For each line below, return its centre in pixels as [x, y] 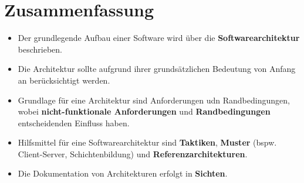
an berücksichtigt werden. [64, 80]
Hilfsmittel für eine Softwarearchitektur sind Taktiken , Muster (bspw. [147, 142]
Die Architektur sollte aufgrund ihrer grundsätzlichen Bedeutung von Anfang [157, 69]
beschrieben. [40, 49]
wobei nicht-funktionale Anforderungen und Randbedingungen [144, 111]
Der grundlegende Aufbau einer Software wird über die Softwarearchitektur [159, 38]
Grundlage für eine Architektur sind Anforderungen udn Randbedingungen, [154, 100]
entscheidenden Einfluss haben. [74, 122]
